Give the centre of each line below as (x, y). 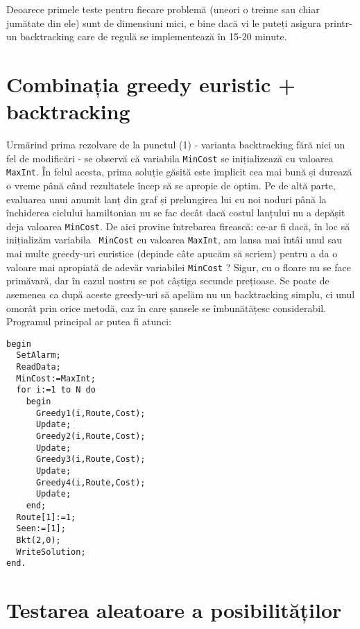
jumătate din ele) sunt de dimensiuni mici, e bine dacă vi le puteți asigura (164, 23)
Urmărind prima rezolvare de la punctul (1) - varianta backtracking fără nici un (176, 145)
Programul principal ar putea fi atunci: (89, 321)
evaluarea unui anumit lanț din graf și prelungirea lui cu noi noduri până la (166, 199)
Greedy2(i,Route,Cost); (91, 436)
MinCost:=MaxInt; (56, 378)
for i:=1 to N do (56, 390)
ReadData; (38, 367)
